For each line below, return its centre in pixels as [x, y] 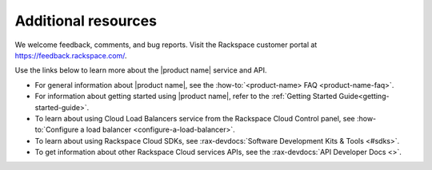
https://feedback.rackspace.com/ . [71, 55]
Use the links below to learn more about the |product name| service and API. [141, 70]
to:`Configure [57, 130]
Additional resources [86, 21]
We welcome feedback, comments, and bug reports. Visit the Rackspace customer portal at [166, 45]
